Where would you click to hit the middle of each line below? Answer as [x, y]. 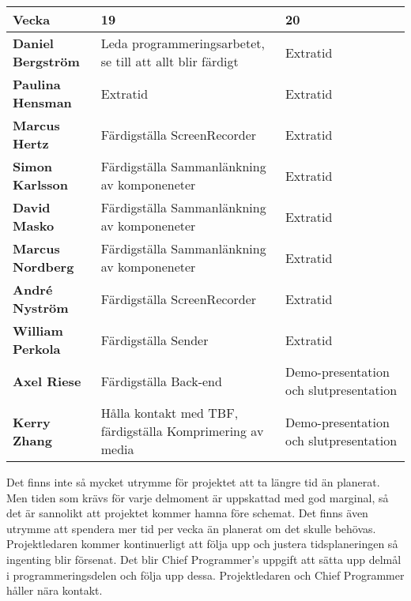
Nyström [41, 308]
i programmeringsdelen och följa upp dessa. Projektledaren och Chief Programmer [205, 575]
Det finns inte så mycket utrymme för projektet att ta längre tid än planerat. [193, 482]
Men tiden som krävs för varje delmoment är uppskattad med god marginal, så [198, 497]
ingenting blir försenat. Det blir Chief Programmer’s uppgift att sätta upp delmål [204, 559]
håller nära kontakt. [55, 590]
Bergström [46, 61]
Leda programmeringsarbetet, [183, 43]
